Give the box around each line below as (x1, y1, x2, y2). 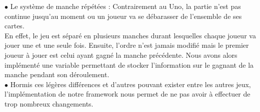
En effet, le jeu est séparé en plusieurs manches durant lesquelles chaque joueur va (4, 30, 256, 40)
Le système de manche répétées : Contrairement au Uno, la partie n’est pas (10, 1, 241, 11)
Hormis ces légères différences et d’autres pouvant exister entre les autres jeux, (10, 79, 251, 89)
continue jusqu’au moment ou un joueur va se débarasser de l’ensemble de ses (4, 10, 242, 21)
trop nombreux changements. (4, 98, 93, 109)
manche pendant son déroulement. (4, 69, 109, 80)
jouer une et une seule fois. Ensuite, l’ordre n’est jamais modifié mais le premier (4, 40, 249, 50)
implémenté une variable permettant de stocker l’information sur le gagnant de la (4, 59, 254, 70)
